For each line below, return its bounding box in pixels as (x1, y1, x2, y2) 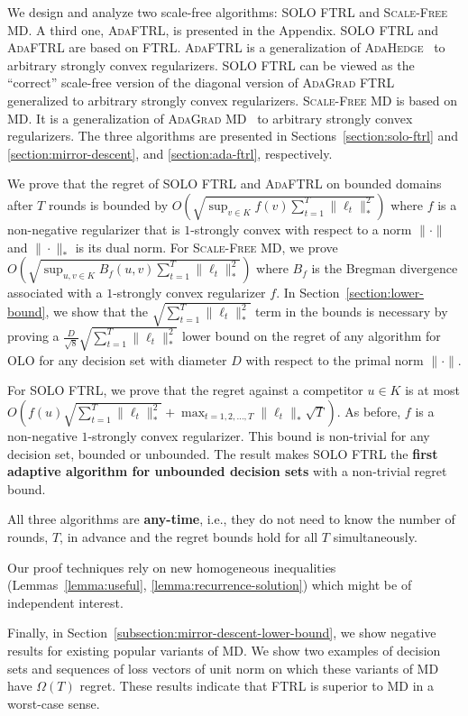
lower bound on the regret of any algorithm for (181, 326, 441, 345)
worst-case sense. (7, 693, 100, 712)
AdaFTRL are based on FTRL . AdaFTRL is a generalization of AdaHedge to (7, 38, 445, 57)
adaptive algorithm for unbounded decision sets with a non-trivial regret (7, 462, 447, 481)
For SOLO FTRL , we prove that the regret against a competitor (7, 381, 363, 399)
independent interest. (7, 592, 124, 611)
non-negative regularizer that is (7, 219, 180, 238)
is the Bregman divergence (311, 259, 458, 278)
